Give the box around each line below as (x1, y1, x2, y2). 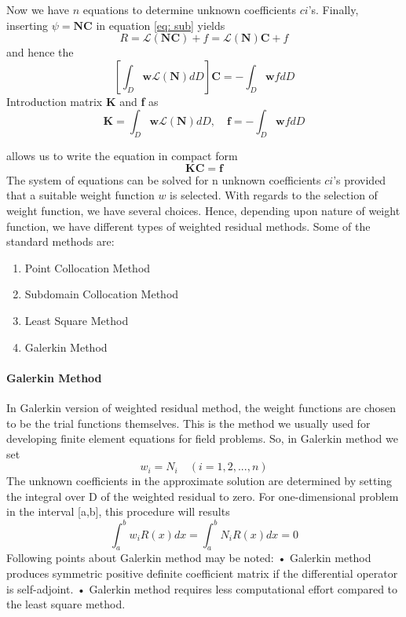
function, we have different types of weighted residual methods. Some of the (6, 217, 371, 234)
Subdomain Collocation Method (24, 286, 179, 302)
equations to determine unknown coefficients (82, 2, 297, 17)
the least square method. (6, 596, 126, 612)
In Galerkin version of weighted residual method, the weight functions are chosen (6, 399, 397, 415)
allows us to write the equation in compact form (6, 148, 238, 164)
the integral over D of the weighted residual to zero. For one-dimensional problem (6, 487, 399, 504)
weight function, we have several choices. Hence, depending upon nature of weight (6, 202, 401, 218)
